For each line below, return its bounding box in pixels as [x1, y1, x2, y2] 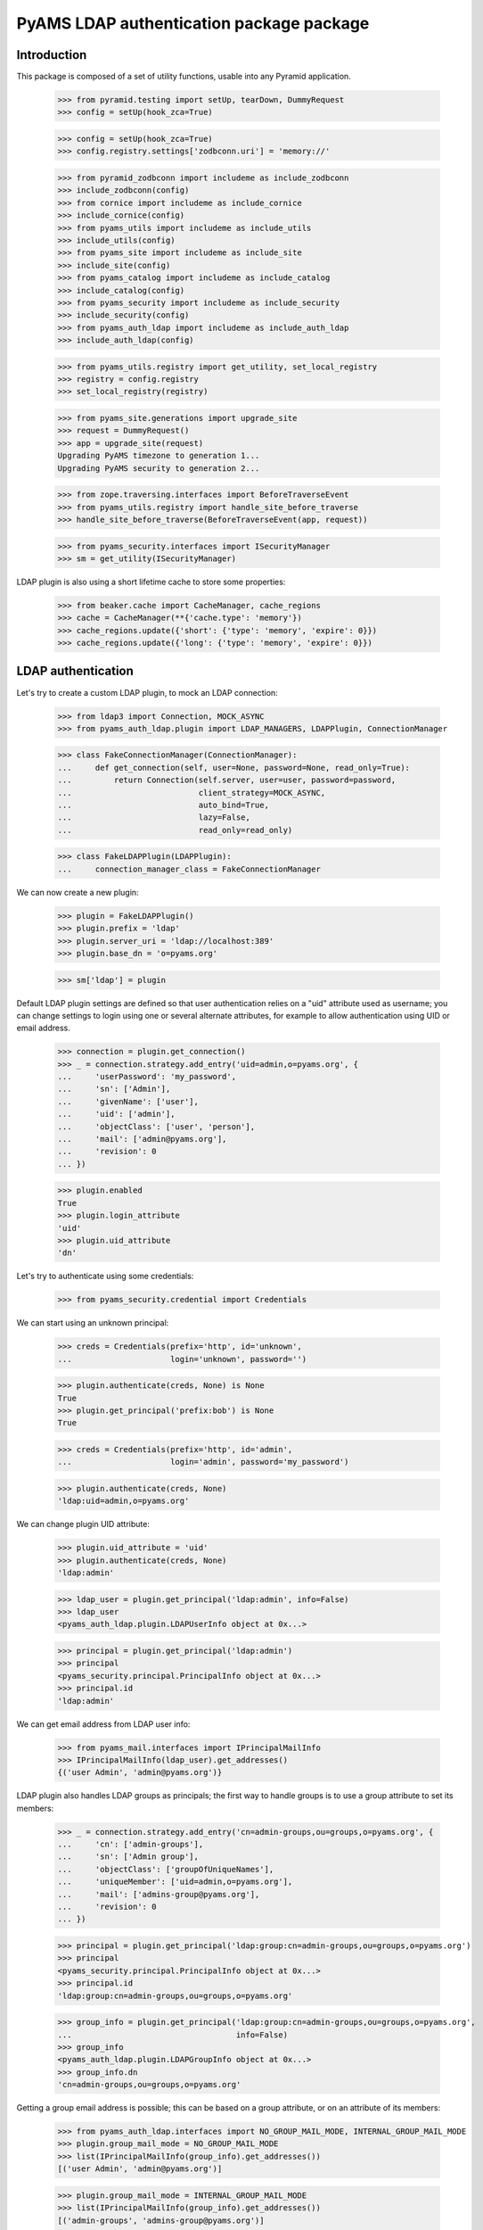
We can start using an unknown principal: [16, 1317, 169, 1328]
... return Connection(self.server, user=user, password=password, [57, 775, 397, 785]
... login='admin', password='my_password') [57, 1457, 349, 1467]
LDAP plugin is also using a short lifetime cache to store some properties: [16, 576, 286, 587]
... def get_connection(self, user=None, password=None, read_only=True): [57, 763, 410, 772]
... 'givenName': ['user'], [57, 1096, 200, 1106]
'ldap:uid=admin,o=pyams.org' [57, 1496, 190, 1507]
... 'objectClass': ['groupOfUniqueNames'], [57, 1864, 274, 1874]
